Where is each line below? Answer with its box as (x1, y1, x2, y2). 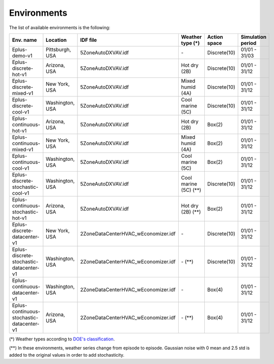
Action (207, 33, 223, 40)
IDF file (80, 36, 97, 43)
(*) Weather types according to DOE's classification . (9, 336, 115, 342)
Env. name (12, 36, 37, 43)
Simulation (241, 33, 267, 40)
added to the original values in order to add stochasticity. (9, 352, 125, 358)
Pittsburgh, (46, 46, 71, 53)
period (241, 39, 257, 46)
